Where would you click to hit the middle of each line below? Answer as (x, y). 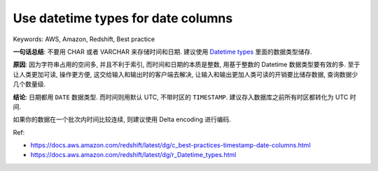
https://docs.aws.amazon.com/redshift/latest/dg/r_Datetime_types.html (133, 155)
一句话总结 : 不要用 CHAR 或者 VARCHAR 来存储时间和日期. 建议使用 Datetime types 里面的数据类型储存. (163, 52)
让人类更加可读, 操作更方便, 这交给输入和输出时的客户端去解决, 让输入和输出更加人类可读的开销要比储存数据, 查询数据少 (185, 74)
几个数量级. (29, 84)
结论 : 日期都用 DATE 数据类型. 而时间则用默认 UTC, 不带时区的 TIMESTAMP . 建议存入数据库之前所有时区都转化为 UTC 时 (184, 97)
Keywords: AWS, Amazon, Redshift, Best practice (84, 39)
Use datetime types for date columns (123, 18)
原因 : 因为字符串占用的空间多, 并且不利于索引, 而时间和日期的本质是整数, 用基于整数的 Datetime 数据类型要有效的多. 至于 (187, 65)
